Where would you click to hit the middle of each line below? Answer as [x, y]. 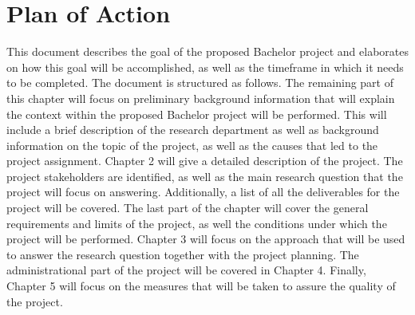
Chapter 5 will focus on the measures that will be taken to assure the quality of [201, 286]
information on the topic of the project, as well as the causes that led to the [192, 145]
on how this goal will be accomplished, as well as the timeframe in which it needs [205, 67]
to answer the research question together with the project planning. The [183, 254]
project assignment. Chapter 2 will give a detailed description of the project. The [205, 161]
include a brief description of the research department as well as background [193, 130]
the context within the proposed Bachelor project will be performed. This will [197, 114]
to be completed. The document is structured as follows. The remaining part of [200, 83]
